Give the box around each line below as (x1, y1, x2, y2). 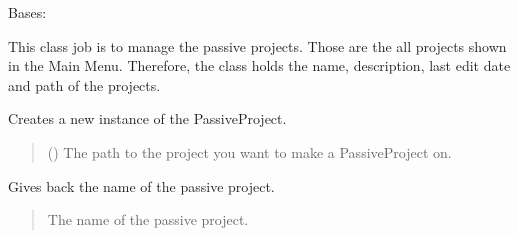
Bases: (8, 2, 47, 22)
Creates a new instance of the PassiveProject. (8, 108, 287, 129)
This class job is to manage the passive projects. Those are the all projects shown (8, 35, 507, 56)
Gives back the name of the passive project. (8, 175, 275, 196)
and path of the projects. (8, 74, 161, 95)
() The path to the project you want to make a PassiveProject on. (47, 141, 452, 162)
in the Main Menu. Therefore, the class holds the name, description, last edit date (8, 55, 511, 76)
